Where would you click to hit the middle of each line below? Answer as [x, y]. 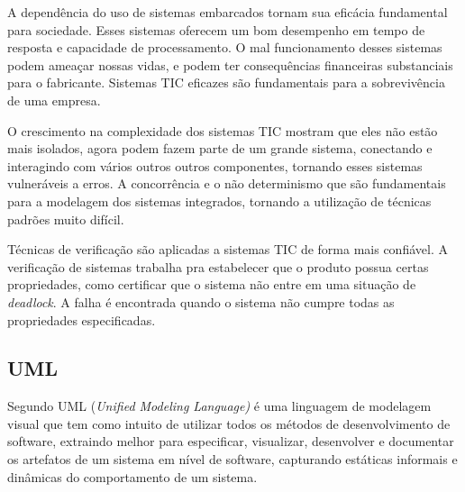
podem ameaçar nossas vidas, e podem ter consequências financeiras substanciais [230, 64]
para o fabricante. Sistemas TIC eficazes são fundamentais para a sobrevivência [226, 82]
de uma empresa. [54, 100]
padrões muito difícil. [66, 219]
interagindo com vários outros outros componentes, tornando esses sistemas [215, 165]
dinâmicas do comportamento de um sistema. [132, 476]
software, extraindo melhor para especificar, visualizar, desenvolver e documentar [231, 441]
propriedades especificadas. [82, 319]
